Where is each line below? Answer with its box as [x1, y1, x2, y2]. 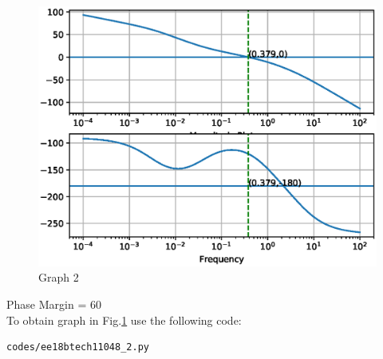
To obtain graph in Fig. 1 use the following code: [6, 311, 242, 328]
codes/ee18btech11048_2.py [6, 341, 149, 353]
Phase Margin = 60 [6, 296, 101, 313]
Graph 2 [38, 269, 79, 286]
